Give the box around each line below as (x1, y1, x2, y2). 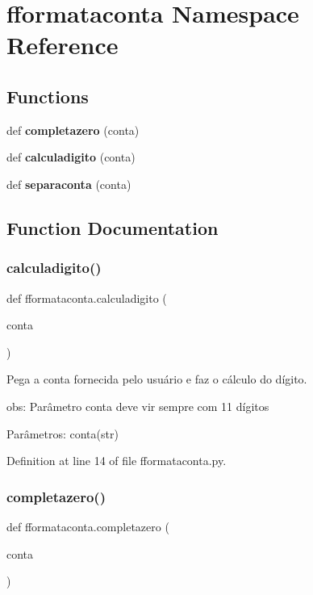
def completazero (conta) (6, 121, 140, 138)
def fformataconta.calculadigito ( (6, 289, 167, 306)
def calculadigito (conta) (6, 149, 136, 166)
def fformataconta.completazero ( (6, 517, 169, 534)
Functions (6, 83, 89, 108)
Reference (6, 28, 119, 61)
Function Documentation (6, 215, 219, 240)
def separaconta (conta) (6, 175, 131, 192)
